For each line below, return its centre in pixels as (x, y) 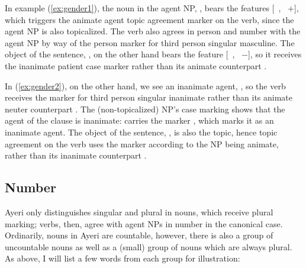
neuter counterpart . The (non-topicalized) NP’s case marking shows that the (145, 109)
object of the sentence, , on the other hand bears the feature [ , (120, 54)
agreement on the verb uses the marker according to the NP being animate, (142, 143)
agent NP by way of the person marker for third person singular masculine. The (150, 42)
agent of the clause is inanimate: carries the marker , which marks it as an (139, 120)
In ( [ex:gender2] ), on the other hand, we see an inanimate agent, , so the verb (145, 85)
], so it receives (275, 54)
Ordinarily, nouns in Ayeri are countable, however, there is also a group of (139, 235)
